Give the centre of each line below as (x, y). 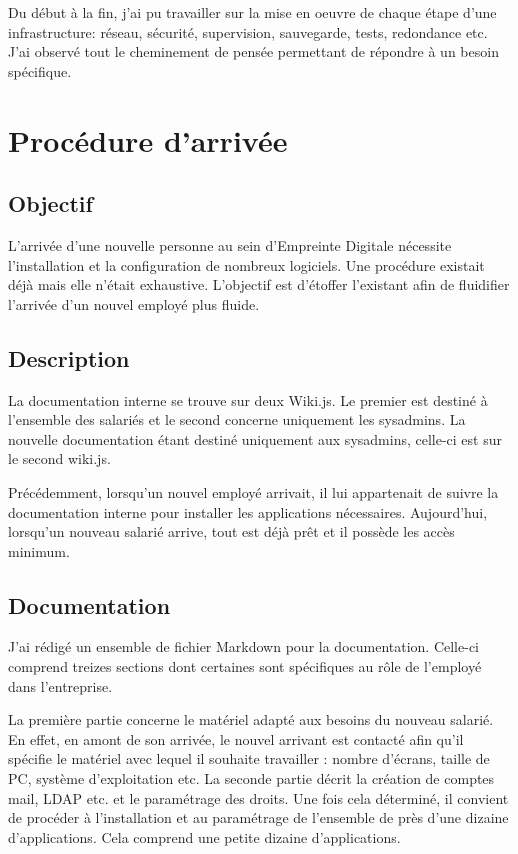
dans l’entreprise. (60, 685)
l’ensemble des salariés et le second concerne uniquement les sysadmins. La (237, 419)
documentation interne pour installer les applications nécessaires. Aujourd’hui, (248, 511)
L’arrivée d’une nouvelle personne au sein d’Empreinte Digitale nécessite (230, 244)
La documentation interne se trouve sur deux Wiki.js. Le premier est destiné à (248, 399)
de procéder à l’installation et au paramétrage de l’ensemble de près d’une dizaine (258, 817)
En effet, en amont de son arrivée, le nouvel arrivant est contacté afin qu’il (236, 738)
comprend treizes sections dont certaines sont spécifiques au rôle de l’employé (245, 666)
